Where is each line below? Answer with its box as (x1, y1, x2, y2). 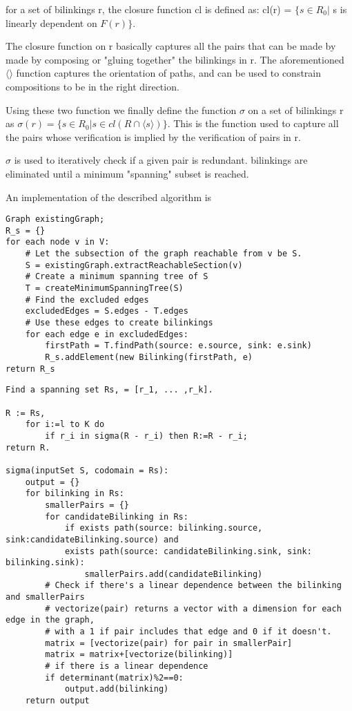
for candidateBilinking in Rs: (45, 511, 188, 522)
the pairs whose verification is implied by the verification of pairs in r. (6, 129, 301, 144)
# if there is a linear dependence (45, 661, 208, 672)
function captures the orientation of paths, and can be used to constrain (16, 66, 322, 80)
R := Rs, (6, 408, 46, 418)
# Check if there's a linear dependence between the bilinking (45, 580, 342, 591)
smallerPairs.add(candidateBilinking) (84, 569, 263, 579)
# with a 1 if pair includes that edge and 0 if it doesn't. (45, 627, 332, 637)
